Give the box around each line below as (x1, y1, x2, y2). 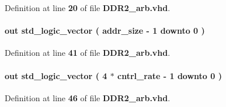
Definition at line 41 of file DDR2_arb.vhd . (5, 47, 171, 59)
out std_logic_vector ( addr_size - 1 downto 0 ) (5, 24, 205, 37)
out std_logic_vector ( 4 (5, 69, 107, 81)
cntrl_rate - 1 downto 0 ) (117, 69, 222, 81)
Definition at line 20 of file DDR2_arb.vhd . (5, 2, 171, 13)
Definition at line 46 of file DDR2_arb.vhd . (5, 91, 171, 104)
